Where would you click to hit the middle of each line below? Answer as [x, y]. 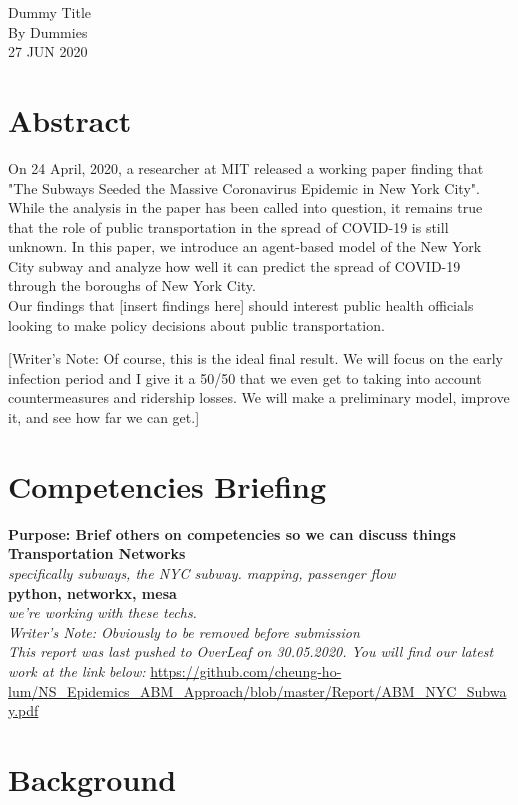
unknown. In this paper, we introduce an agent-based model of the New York [245, 246]
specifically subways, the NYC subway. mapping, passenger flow [202, 572]
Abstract [70, 119]
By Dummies [48, 31]
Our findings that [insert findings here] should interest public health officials [241, 305]
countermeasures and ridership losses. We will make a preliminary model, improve [259, 397]
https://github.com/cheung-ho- [246, 670]
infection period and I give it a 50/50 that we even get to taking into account [245, 377]
